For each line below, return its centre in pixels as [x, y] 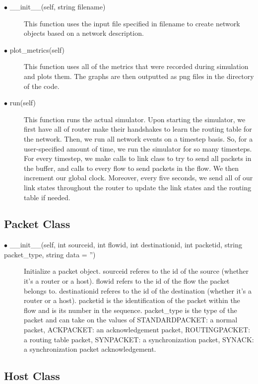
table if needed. [47, 197]
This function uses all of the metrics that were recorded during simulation [136, 66]
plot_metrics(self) [37, 49]
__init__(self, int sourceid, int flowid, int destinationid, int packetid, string [126, 245]
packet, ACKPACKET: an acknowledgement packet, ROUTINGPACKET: [137, 330]
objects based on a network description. [84, 33]
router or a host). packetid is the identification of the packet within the [132, 300]
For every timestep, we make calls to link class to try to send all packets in [138, 158]
